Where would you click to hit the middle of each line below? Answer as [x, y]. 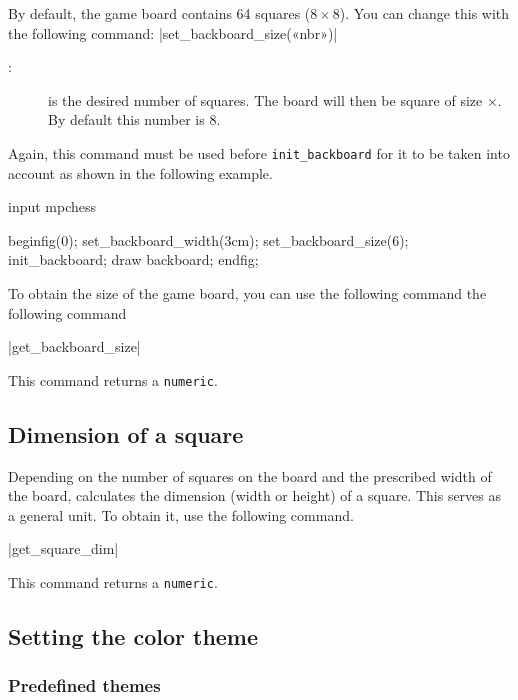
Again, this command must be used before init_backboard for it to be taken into [259, 152]
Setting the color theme [133, 636]
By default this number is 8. [134, 119]
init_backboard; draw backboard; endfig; [133, 259]
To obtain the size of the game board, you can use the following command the [247, 293]
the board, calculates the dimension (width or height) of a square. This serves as [255, 495]
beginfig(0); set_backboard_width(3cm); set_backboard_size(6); [208, 239]
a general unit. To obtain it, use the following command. [181, 514]
